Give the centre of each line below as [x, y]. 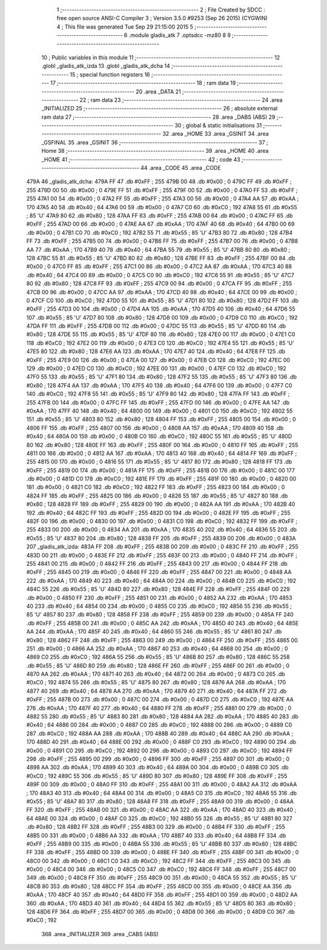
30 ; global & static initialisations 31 [218, 126]
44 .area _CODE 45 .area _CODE [180, 168]
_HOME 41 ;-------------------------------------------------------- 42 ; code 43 [141, 159]
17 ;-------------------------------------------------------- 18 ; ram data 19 [143, 83]
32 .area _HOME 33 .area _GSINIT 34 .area [216, 134]
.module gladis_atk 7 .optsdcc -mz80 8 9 [180, 35]
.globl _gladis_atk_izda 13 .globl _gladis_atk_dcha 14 [106, 66]
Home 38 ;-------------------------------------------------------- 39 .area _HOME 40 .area [155, 151]
